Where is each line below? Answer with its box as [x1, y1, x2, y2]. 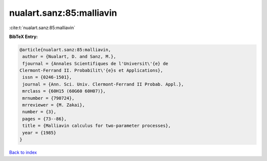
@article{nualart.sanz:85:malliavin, [19, 47, 111, 52]
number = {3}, [22, 109, 56, 115]
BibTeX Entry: [9, 34, 38, 40]
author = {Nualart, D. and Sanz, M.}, [22, 54, 116, 59]
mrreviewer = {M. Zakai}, [22, 102, 85, 108]
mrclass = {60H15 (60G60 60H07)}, [22, 88, 106, 94]
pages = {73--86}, [22, 116, 67, 121]
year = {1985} [22, 130, 56, 135]
